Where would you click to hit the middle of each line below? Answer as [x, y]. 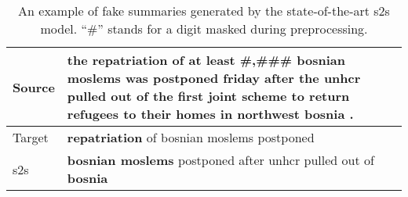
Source [34, 87]
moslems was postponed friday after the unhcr [214, 78]
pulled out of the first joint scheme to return [208, 96]
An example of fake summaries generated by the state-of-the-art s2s [204, 11]
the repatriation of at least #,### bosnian [206, 60]
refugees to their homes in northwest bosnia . [210, 114]
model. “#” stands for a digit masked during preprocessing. [204, 29]
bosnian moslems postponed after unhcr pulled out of [220, 160]
